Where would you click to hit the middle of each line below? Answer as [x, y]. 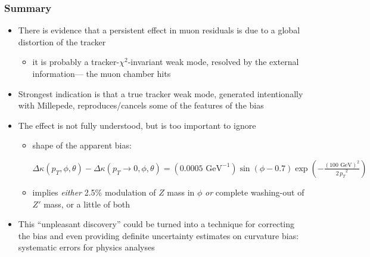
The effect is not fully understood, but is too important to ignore [137, 125]
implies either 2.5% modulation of [94, 192]
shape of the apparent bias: [82, 145]
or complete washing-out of [255, 192]
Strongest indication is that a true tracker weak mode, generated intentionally [161, 93]
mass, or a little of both [87, 204]
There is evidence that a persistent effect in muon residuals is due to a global [159, 30]
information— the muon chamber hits [102, 73]
